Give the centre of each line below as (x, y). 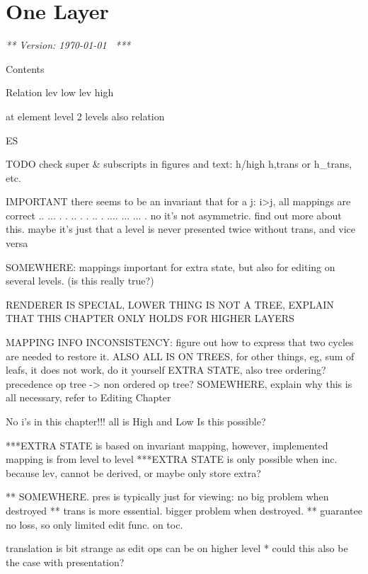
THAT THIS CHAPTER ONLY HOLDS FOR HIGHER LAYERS (150, 318)
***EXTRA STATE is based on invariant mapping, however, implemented (167, 445)
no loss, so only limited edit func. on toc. (94, 524)
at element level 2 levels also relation (85, 116)
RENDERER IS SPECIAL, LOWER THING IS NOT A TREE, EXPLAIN (170, 304)
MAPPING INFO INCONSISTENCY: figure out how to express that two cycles (180, 342)
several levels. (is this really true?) (80, 281)
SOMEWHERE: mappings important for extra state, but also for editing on (171, 266)
